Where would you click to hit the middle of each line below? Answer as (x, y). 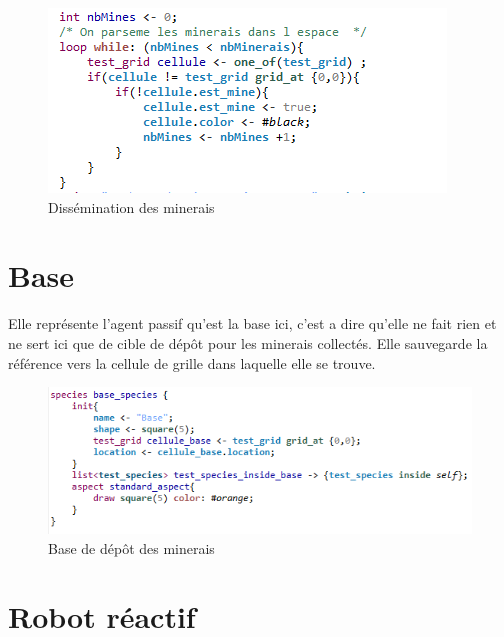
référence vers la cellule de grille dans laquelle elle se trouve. (192, 362)
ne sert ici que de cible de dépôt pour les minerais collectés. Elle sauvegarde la (248, 342)
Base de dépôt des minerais (131, 547)
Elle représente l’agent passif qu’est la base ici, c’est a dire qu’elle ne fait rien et (252, 323)
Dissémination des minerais (131, 206)
